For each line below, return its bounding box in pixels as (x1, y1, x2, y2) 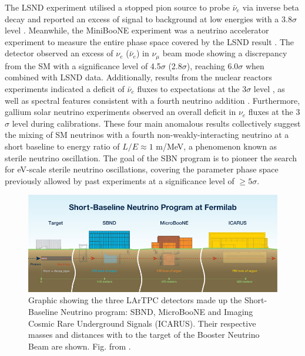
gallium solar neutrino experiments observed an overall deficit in (5, 106, 236, 118)
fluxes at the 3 (248, 106, 300, 118)
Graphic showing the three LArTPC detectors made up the (28, 294, 242, 306)
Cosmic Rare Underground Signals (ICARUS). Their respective (28, 317, 256, 329)
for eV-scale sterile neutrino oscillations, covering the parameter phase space (5, 163, 279, 175)
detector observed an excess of (5, 47, 113, 59)
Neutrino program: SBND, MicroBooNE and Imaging (61, 305, 253, 317)
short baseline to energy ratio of (5, 140, 120, 152)
